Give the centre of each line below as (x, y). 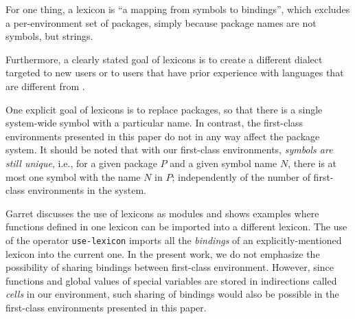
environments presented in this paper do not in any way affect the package (163, 136)
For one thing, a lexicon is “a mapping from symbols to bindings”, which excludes (178, 9)
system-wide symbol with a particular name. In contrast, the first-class (154, 123)
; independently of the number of (241, 176)
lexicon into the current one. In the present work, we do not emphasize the (163, 253)
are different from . (45, 86)
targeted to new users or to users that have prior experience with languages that (175, 73)
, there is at (312, 163)
